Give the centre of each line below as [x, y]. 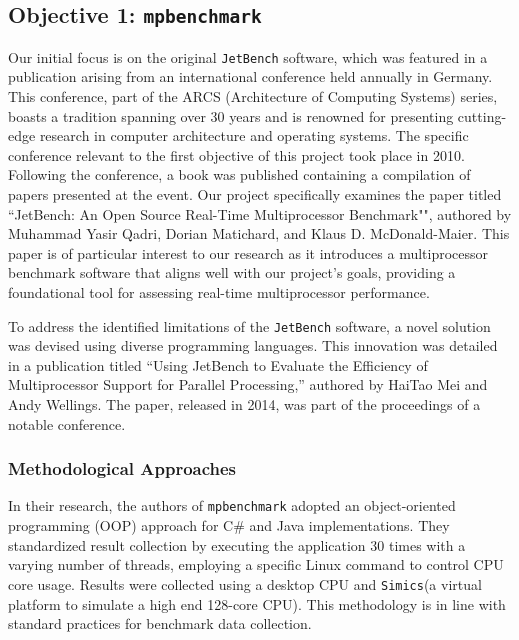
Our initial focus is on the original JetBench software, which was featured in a [248, 56]
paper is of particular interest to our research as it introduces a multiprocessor [248, 252]
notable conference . [67, 423]
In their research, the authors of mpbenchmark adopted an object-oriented [232, 505]
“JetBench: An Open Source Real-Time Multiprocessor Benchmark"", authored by [260, 213]
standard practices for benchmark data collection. [160, 623]
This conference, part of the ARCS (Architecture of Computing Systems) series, [253, 96]
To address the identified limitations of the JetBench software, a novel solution [249, 325]
